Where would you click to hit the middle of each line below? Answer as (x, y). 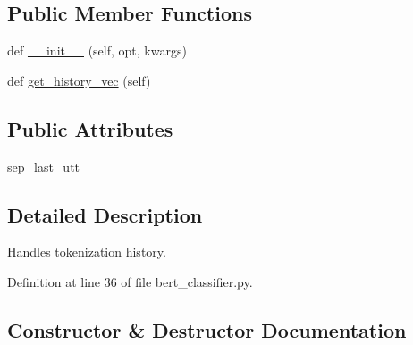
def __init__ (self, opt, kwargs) (97, 50)
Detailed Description (105, 214)
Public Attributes (90, 128)
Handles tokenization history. (87, 252)
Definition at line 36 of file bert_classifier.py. (130, 281)
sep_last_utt (44, 166)
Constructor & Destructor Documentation (207, 329)
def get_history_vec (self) (79, 80)
